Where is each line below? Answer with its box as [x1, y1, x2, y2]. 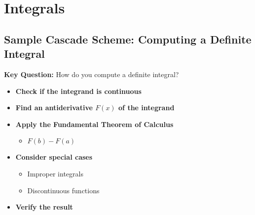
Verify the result [15, 202, 73, 212]
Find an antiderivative [15, 102, 93, 113]
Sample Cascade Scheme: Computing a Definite [4, 31, 252, 46]
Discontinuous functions [27, 185, 100, 195]
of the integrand [118, 102, 175, 113]
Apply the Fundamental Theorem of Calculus [15, 119, 174, 129]
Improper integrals [27, 168, 83, 178]
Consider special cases [15, 152, 93, 162]
